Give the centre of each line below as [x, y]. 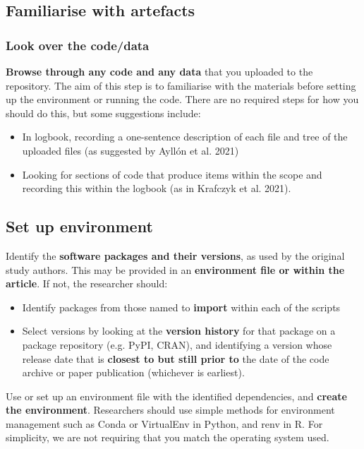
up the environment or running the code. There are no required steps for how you [182, 99]
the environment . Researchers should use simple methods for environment [170, 410]
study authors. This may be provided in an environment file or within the [175, 269]
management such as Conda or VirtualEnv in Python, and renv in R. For [164, 423]
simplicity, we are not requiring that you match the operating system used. [168, 437]
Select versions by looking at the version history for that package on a [179, 331]
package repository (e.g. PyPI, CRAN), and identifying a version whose [177, 344]
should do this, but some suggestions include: [103, 113]
